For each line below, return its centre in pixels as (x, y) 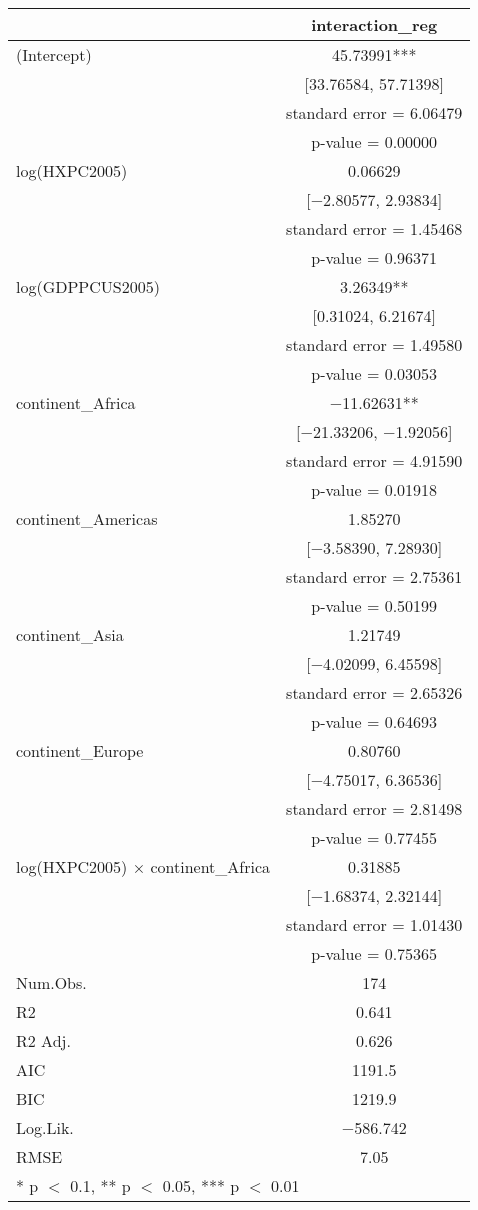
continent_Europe (80, 750)
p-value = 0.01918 (374, 489)
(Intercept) (54, 54)
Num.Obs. (51, 982)
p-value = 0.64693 (374, 721)
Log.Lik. (45, 1127)
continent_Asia (70, 634)
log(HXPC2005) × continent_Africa (143, 866)
